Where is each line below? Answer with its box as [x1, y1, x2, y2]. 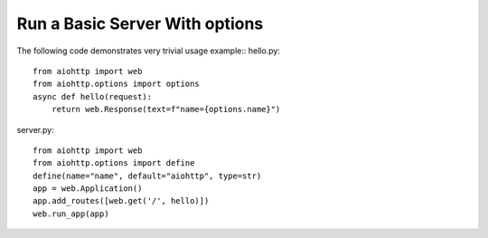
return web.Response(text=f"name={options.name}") [51, 104, 281, 115]
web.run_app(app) [33, 208, 109, 219]
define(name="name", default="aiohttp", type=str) [33, 170, 262, 181]
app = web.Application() [33, 184, 143, 194]
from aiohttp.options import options [33, 79, 201, 90]
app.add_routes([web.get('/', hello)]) [33, 195, 210, 206]
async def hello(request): [33, 91, 153, 101]
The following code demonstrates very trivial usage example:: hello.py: [16, 45, 280, 56]
